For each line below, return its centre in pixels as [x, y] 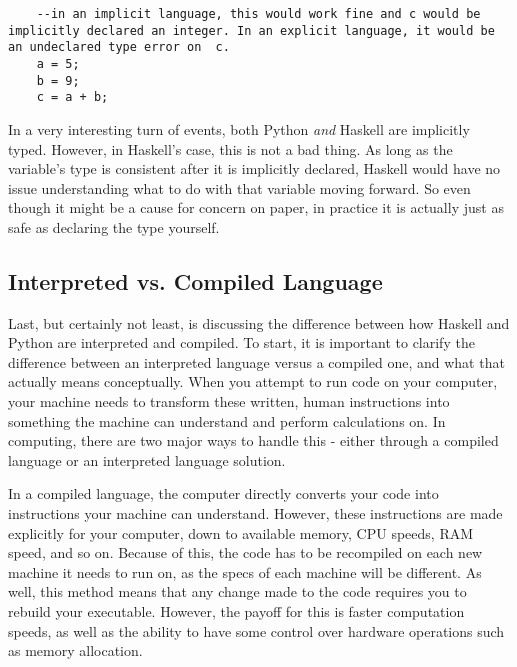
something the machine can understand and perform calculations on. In [227, 420]
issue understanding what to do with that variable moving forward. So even [239, 187]
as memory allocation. [75, 650]
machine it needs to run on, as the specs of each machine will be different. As [245, 571]
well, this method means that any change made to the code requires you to [237, 591]
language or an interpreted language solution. [147, 459]
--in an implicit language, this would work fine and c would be [258, 14]
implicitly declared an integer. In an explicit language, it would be [251, 30]
